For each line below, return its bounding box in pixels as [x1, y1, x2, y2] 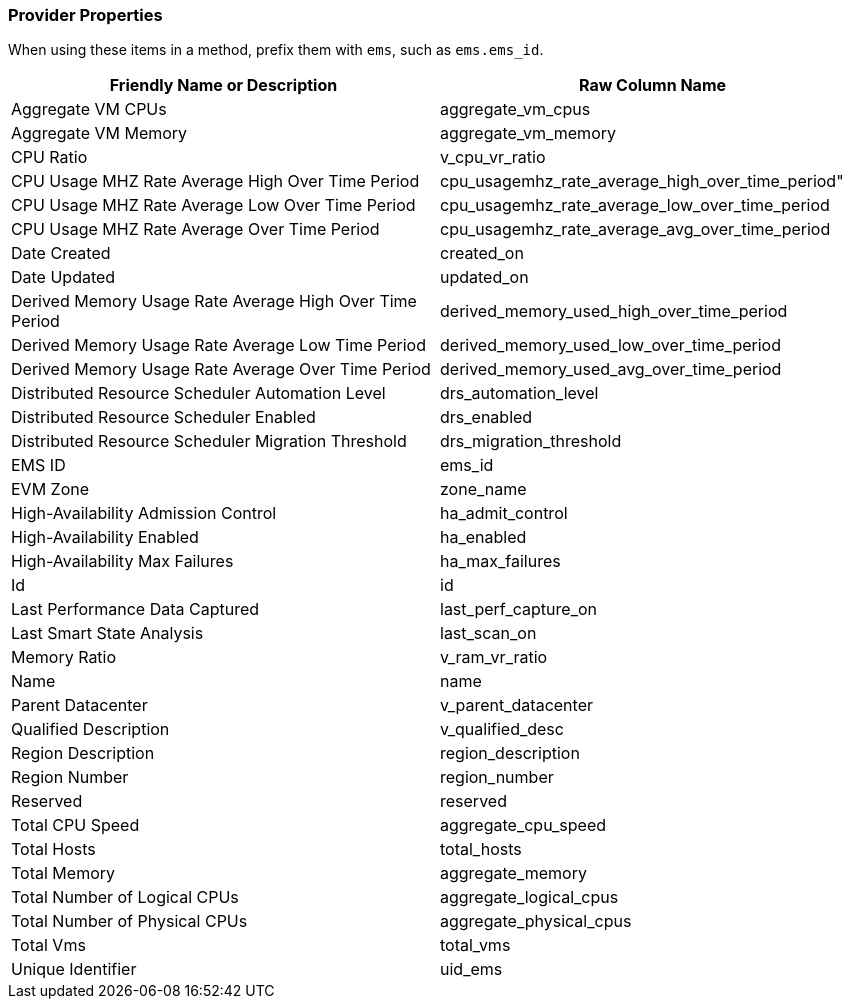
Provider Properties [8, 5, 163, 25]
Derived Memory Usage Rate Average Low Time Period [11, 335, 426, 356]
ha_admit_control [440, 503, 568, 524]
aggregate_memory [440, 863, 587, 884]
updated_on [440, 267, 529, 288]
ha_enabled [440, 527, 527, 548]
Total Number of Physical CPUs [11, 911, 248, 932]
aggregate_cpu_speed [440, 815, 607, 836]
